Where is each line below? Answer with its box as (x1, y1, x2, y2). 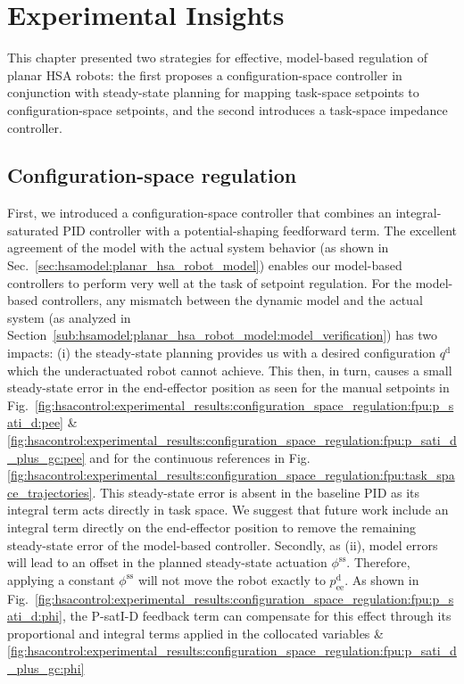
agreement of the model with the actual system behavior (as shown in (7, 238, 389, 257)
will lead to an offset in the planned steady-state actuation (7, 553, 327, 572)
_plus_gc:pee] (7, 448, 86, 466)
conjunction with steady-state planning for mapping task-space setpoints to (7, 83, 419, 102)
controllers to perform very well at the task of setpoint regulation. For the (7, 273, 411, 292)
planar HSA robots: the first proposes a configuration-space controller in (7, 65, 402, 84)
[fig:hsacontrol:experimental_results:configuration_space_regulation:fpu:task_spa (7, 466, 455, 484)
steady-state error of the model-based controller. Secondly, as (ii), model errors (7, 535, 438, 554)
